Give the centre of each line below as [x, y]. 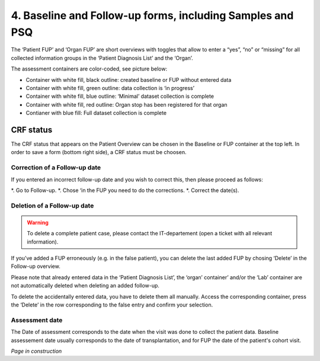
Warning [38, 222]
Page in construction [36, 351]
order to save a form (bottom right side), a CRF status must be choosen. [99, 152]
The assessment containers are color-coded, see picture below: [89, 69]
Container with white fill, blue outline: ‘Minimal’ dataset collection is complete [120, 96]
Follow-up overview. [36, 266]
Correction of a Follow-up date [56, 168]
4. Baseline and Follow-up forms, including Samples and [152, 15]
